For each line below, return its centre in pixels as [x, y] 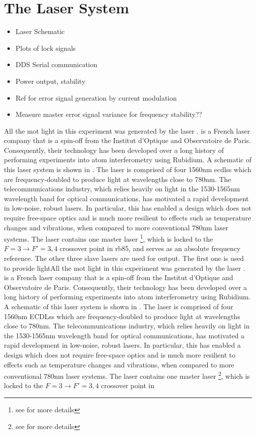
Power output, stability [50, 81]
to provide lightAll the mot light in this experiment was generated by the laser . [125, 268]
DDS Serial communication [56, 64]
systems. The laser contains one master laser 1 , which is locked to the [109, 238]
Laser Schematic [40, 31]
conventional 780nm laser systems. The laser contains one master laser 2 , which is [127, 375]
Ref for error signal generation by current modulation [96, 97]
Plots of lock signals [46, 48]
